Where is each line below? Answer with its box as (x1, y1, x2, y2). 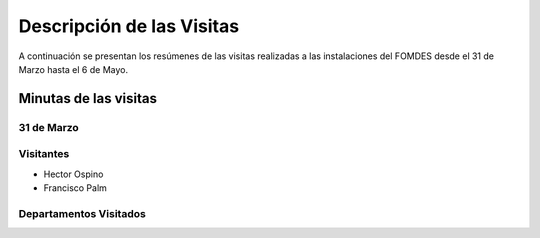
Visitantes (18, 147, 70, 161)
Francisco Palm (43, 182, 107, 194)
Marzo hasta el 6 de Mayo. (18, 63, 129, 75)
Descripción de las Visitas (18, 15, 240, 37)
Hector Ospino (43, 168, 104, 180)
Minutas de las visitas (18, 90, 157, 107)
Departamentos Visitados (18, 206, 147, 220)
